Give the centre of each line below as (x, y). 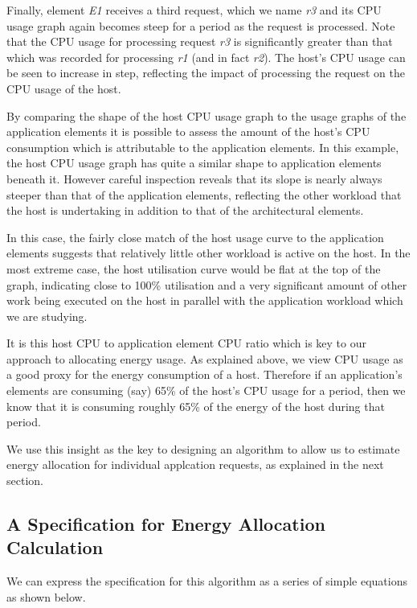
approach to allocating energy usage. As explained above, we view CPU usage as (205, 358)
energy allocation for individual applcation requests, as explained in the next (195, 464)
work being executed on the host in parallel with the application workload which (205, 300)
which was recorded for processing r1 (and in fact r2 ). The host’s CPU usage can (206, 57)
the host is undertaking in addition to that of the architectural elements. (185, 210)
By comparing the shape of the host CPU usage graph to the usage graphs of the (206, 115)
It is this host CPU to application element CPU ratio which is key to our (186, 343)
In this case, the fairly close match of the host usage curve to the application (195, 237)
